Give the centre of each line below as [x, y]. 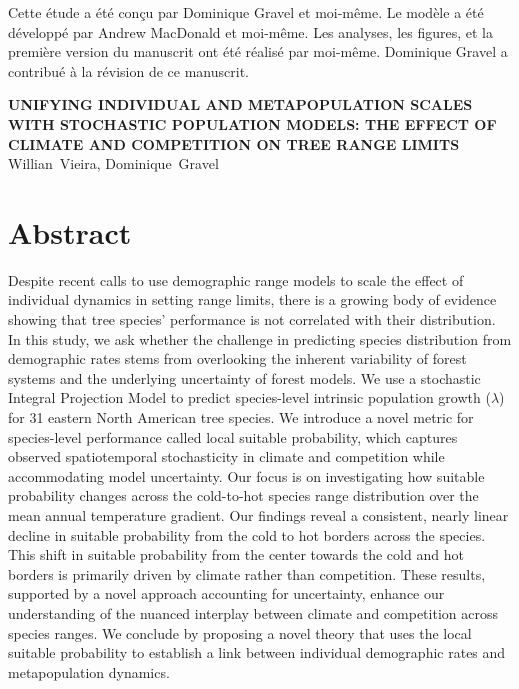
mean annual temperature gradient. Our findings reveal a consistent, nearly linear [258, 515]
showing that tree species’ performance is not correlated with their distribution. [252, 319]
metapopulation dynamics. [89, 671]
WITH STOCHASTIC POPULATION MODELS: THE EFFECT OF [252, 123]
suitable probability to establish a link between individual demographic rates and [257, 652]
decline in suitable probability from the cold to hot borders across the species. [247, 534]
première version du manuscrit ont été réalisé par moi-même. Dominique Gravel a [258, 51]
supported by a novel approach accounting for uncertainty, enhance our [226, 593]
